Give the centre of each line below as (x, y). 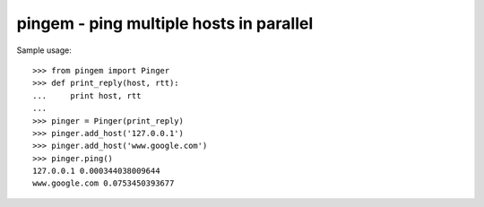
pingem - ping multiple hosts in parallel (165, 23)
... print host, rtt (87, 95)
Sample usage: (44, 50)
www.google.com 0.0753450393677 (104, 183)
